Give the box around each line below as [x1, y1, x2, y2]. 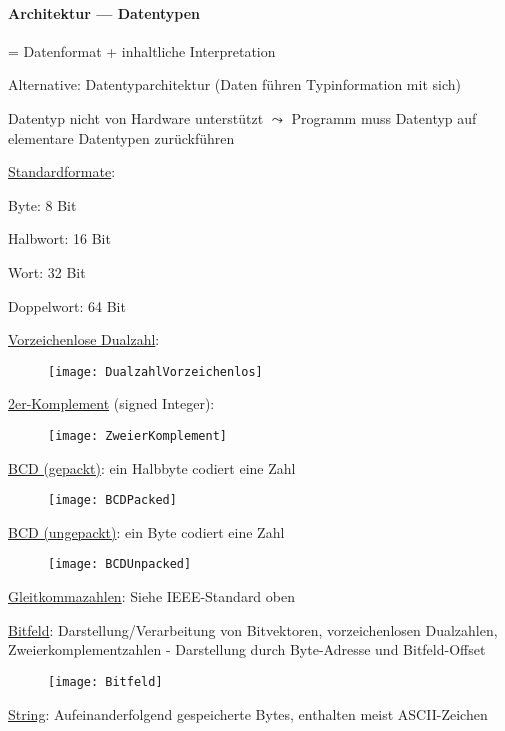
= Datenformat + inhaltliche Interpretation [8, 40, 276, 61]
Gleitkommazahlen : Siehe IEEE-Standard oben [8, 586, 295, 607]
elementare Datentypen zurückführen [8, 127, 235, 148]
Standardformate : [8, 161, 116, 182]
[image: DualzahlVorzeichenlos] [48, 364, 263, 379]
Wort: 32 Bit [8, 261, 86, 282]
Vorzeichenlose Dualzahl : [8, 329, 160, 350]
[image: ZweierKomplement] [48, 428, 227, 443]
